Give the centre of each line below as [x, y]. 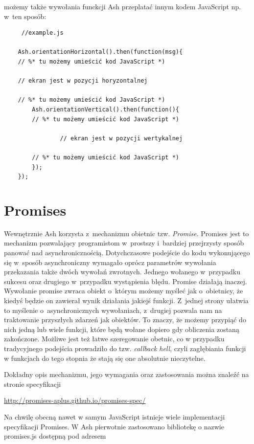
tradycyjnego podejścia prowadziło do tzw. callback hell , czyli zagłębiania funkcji [125, 348]
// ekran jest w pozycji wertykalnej [121, 138]
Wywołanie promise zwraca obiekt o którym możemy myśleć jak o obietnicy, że [124, 291]
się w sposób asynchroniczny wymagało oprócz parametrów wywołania [110, 262]
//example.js [42, 33]
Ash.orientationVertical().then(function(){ [105, 109]
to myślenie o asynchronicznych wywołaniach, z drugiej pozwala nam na [113, 310]
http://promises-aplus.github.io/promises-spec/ [75, 400]
